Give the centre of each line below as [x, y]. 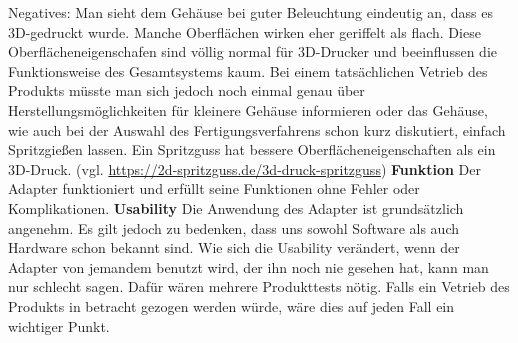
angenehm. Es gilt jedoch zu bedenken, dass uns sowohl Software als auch [234, 227]
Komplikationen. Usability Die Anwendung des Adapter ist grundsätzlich [236, 207]
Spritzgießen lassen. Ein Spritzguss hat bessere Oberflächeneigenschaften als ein [252, 149]
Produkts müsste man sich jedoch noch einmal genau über [186, 90]
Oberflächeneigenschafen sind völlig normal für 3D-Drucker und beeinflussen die [252, 51]
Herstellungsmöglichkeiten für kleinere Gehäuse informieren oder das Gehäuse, [248, 109]
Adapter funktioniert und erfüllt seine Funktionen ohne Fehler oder [214, 188]
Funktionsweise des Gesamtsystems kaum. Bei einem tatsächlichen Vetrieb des [248, 70]
